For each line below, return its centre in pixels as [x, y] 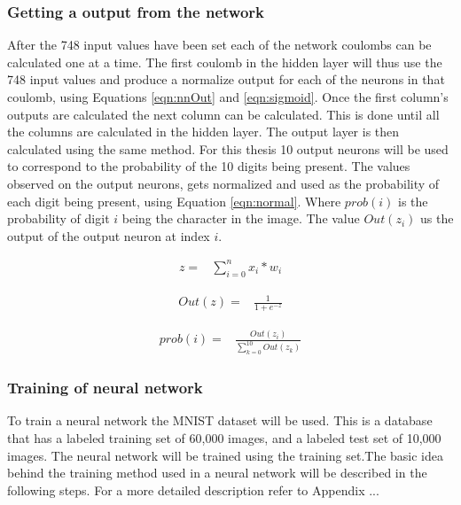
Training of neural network [105, 388]
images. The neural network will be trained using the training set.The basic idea [226, 455]
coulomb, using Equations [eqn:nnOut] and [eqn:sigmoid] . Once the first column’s [228, 97]
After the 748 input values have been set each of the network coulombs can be [219, 45]
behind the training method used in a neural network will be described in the [217, 473]
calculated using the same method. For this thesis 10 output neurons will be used [228, 148]
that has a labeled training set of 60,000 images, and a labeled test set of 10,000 [224, 438]
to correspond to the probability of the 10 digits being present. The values [209, 166]
